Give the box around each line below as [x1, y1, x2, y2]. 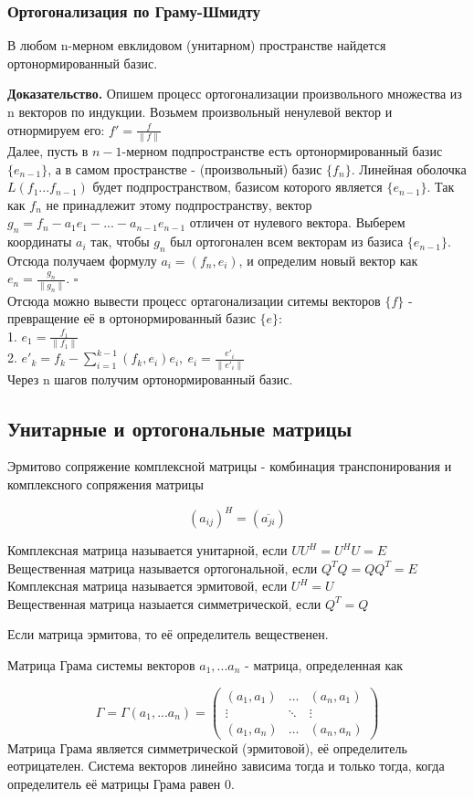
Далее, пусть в [7, 141, 89, 160]
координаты [7, 232, 72, 251]
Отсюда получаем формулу [7, 250, 157, 269]
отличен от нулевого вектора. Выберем [189, 213, 406, 232]
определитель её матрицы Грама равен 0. [7, 773, 235, 793]
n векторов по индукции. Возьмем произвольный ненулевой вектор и [7, 102, 393, 121]
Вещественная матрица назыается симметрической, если [7, 594, 321, 613]
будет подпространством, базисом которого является [92, 177, 383, 196]
